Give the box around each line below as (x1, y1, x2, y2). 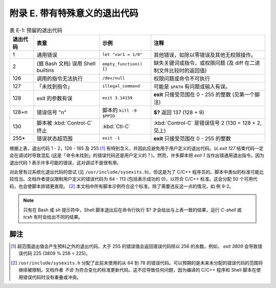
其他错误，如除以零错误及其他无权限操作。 (153, 51, 257, 58)
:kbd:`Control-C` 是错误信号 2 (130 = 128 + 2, (153, 119, 262, 126)
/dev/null (102, 76, 125, 81)
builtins (36, 66, 55, 74)
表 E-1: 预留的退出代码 (9, 27, 63, 34)
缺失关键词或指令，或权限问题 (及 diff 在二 (153, 59, 255, 66)
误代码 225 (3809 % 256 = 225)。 (18, 250, 90, 256)
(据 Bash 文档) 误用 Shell (36, 60, 96, 67)
